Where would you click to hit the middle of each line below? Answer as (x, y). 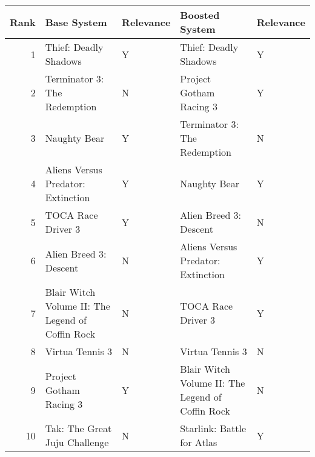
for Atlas (199, 442)
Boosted (200, 15)
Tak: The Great (78, 428)
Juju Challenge (77, 442)
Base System (76, 22)
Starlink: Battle (213, 428)
